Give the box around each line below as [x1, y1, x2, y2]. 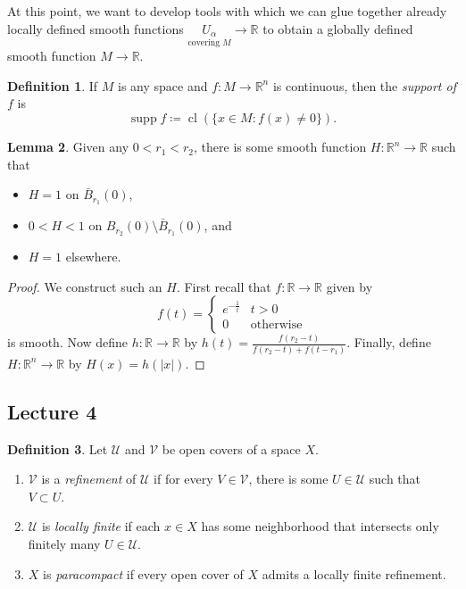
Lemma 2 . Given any [7, 137, 129, 156]
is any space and [118, 76, 208, 95]
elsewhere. [65, 246, 121, 265]
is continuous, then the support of [272, 76, 456, 95]
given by [326, 277, 373, 295]
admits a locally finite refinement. [262, 564, 446, 583]
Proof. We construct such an [7, 277, 162, 295]
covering [187, 37, 221, 47]
